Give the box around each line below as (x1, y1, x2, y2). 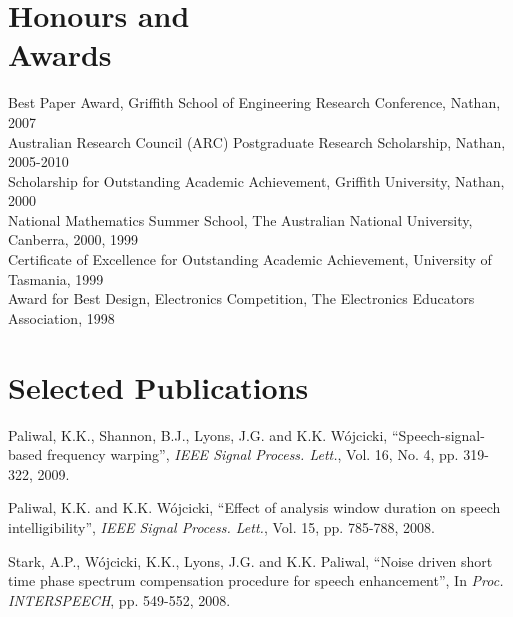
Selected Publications (8, 366, 309, 407)
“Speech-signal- (391, 424, 485, 445)
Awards (8, 34, 112, 75)
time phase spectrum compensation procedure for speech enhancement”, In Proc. (8, 570, 504, 591)
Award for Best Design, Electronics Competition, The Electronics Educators (8, 288, 475, 309)
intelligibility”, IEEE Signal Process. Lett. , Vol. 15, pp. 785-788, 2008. (8, 516, 435, 537)
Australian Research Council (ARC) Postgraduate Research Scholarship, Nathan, (8, 131, 506, 152)
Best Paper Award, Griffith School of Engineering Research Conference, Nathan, (8, 92, 501, 113)
